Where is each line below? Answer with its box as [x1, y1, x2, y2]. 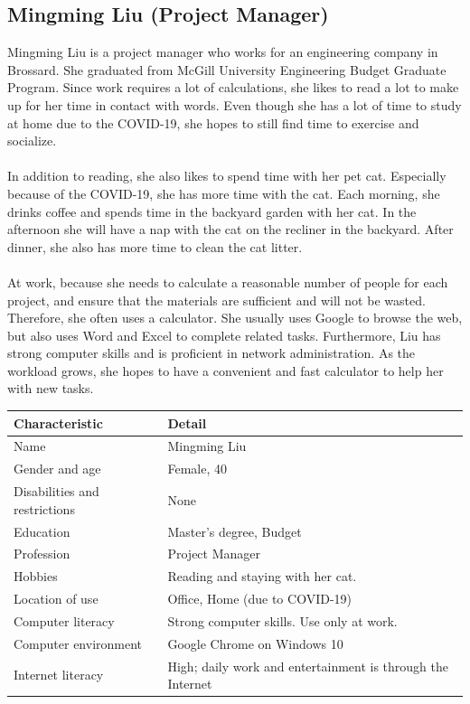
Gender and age [14, 459, 101, 478]
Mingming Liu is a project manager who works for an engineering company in [7, 42, 438, 61]
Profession [14, 544, 70, 563]
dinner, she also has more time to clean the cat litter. [7, 237, 303, 256]
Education [14, 521, 70, 540]
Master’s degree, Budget [167, 521, 302, 540]
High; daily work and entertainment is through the [167, 656, 449, 675]
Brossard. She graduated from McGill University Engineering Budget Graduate [7, 60, 446, 79]
